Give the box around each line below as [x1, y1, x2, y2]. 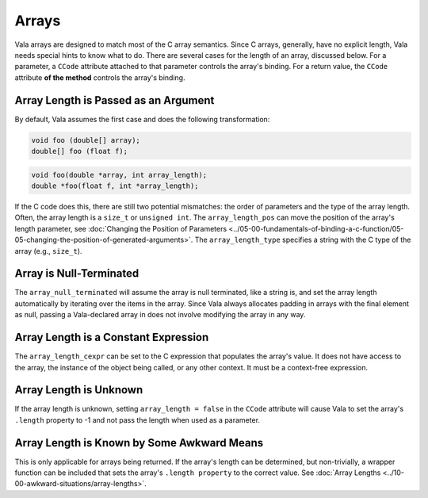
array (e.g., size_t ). [14, 246, 82, 255]
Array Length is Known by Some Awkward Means [14, 436, 264, 450]
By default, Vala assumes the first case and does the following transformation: [14, 114, 270, 124]
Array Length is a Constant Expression [14, 331, 209, 344]
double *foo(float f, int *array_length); [31, 181, 199, 190]
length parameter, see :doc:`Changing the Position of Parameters [14, 224, 227, 233]
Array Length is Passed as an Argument [14, 94, 215, 107]
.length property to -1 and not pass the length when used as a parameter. [14, 415, 261, 424]
